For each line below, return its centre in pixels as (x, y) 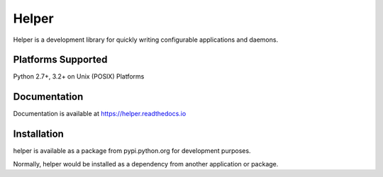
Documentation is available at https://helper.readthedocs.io (100, 114)
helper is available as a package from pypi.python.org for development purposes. (132, 151)
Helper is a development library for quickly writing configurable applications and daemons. (146, 40)
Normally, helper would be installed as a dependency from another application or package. (146, 164)
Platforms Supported (60, 60)
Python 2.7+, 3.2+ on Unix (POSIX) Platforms (79, 76)
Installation (38, 134)
